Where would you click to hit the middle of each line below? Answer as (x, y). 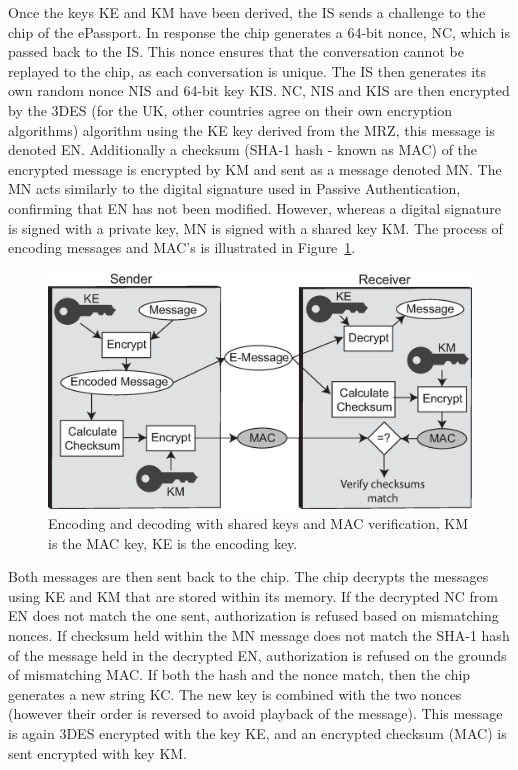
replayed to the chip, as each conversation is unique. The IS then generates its (247, 70)
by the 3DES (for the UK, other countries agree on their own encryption (230, 109)
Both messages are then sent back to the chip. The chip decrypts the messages (248, 576)
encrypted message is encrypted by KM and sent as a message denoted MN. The (255, 168)
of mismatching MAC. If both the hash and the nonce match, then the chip (239, 674)
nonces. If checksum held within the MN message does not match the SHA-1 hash (259, 634)
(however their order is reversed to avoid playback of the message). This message (255, 713)
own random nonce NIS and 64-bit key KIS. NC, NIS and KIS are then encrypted (259, 90)
